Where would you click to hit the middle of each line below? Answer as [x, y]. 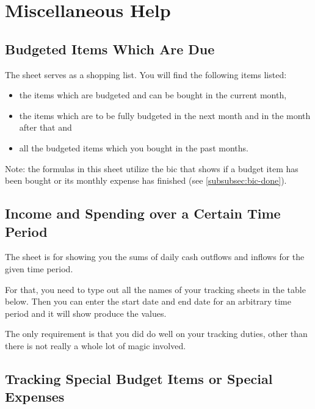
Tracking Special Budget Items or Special [139, 378]
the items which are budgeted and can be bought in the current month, [153, 95]
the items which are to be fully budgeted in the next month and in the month [165, 115]
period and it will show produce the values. [86, 313]
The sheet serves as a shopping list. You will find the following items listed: [146, 74]
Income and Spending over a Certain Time [143, 213]
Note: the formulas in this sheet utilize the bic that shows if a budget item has [152, 168]
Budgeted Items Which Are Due [110, 49]
